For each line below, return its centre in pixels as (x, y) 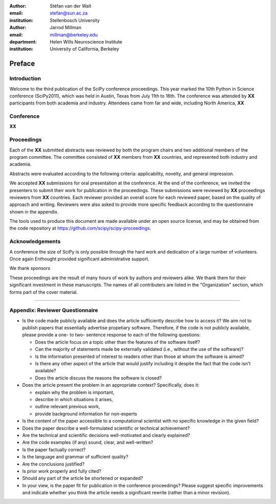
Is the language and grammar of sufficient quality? (75, 457)
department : (23, 41)
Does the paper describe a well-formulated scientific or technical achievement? (106, 428)
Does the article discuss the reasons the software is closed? (98, 378)
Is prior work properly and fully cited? (62, 471)
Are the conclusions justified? (53, 464)
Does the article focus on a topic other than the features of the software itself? (118, 342)
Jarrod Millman (66, 28)
